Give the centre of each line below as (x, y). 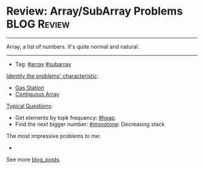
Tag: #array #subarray (43, 64)
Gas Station (29, 88)
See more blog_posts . (34, 159)
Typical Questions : (29, 106)
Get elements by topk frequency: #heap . (66, 117)
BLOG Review (38, 24)
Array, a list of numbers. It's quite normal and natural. (73, 46)
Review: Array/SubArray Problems (95, 11)
